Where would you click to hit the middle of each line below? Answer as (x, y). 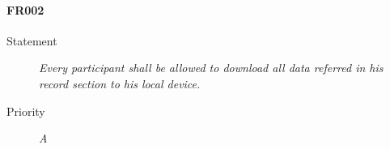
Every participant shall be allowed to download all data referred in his (211, 68)
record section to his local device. (120, 83)
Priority (26, 111)
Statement (32, 40)
